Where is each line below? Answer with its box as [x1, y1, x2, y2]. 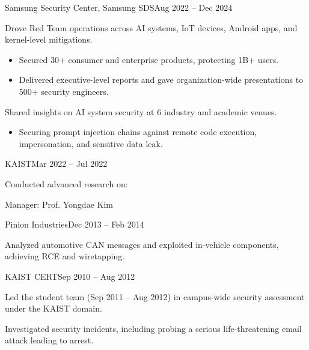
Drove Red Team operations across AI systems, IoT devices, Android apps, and [5, 21, 298, 34]
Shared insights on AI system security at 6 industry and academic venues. [5, 105, 277, 118]
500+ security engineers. [19, 85, 109, 97]
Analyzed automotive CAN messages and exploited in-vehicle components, [5, 238, 279, 250]
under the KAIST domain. [5, 302, 102, 315]
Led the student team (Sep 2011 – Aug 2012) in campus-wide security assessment [5, 290, 305, 303]
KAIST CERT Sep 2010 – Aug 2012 [5, 270, 135, 282]
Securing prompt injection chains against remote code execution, [19, 125, 257, 138]
